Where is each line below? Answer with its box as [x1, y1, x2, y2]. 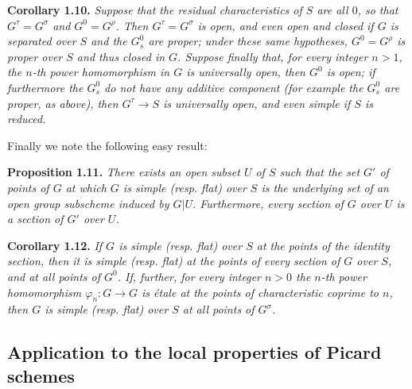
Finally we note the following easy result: [7, 137, 208, 153]
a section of [7, 210, 64, 227]
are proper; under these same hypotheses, [148, 33, 348, 49]
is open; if [326, 64, 375, 80]
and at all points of [7, 268, 101, 284]
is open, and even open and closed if [197, 17, 374, 33]
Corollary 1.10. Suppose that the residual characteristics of [7, 2, 302, 17]
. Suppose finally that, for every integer [177, 48, 368, 64]
